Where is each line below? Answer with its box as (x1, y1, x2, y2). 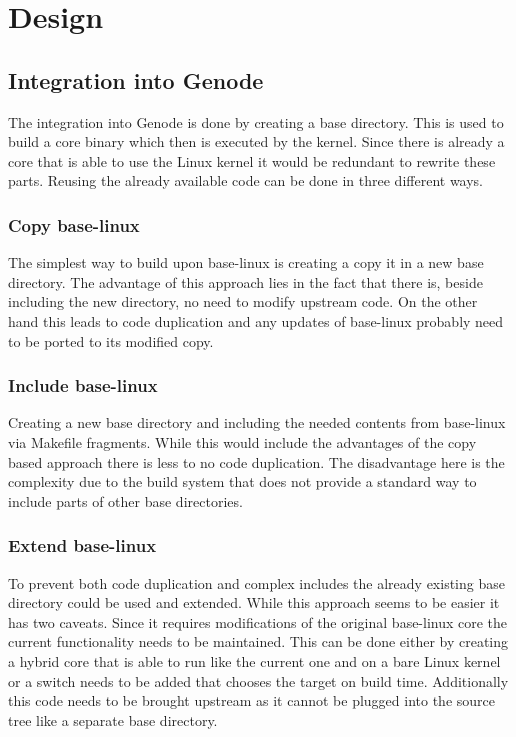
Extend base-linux (8, 533, 157, 558)
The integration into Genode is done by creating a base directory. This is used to (8, 111, 504, 132)
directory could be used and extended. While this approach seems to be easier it (8, 592, 500, 613)
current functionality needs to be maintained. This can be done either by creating (8, 631, 509, 652)
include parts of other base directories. (8, 490, 243, 511)
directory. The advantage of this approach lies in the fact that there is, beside (8, 271, 483, 292)
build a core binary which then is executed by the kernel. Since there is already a (8, 131, 505, 152)
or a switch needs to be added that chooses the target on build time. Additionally (8, 670, 509, 691)
